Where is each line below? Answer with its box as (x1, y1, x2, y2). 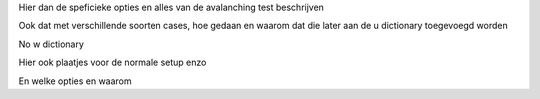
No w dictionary (18, 38, 85, 50)
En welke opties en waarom (18, 75, 132, 87)
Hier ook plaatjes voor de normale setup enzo (18, 56, 207, 69)
